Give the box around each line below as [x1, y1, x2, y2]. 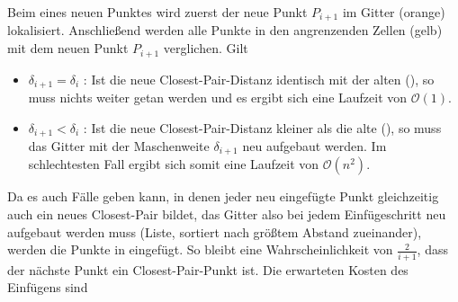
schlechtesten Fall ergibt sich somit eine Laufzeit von [28, 155, 319, 173]
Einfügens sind [7, 278, 88, 297]
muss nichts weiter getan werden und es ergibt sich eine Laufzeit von [28, 87, 408, 106]
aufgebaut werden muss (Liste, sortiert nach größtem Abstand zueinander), [7, 222, 422, 241]
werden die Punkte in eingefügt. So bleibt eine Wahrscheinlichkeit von [7, 240, 393, 259]
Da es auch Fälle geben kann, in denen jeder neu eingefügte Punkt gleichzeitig [7, 187, 439, 206]
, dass [417, 240, 448, 259]
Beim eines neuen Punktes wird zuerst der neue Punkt [7, 3, 308, 21]
